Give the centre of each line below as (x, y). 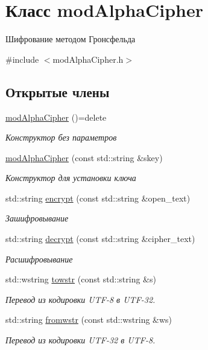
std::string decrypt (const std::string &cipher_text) (100, 239)
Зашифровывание (37, 218)
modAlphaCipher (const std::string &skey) (84, 157)
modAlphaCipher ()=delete (56, 117)
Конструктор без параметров (61, 137)
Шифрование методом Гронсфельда (71, 39)
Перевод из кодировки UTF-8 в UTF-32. (80, 299)
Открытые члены (58, 91)
